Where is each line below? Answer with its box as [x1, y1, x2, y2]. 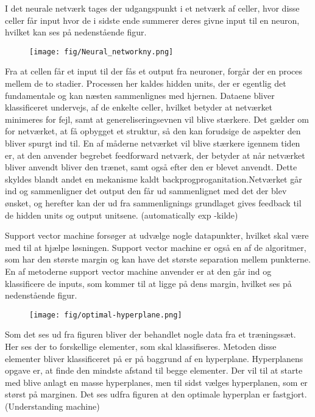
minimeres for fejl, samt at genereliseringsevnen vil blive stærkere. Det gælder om [5, 112, 309, 125]
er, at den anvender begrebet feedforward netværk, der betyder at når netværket [5, 148, 305, 161]
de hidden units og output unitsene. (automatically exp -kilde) [5, 208, 238, 221]
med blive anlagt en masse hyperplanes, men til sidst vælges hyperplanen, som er [5, 375, 308, 388]
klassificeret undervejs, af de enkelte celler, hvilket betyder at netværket [5, 101, 273, 114]
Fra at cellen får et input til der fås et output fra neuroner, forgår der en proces [5, 65, 303, 78]
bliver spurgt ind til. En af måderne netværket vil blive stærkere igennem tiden [5, 137, 300, 149]
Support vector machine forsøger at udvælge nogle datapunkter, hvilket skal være [5, 229, 309, 242]
